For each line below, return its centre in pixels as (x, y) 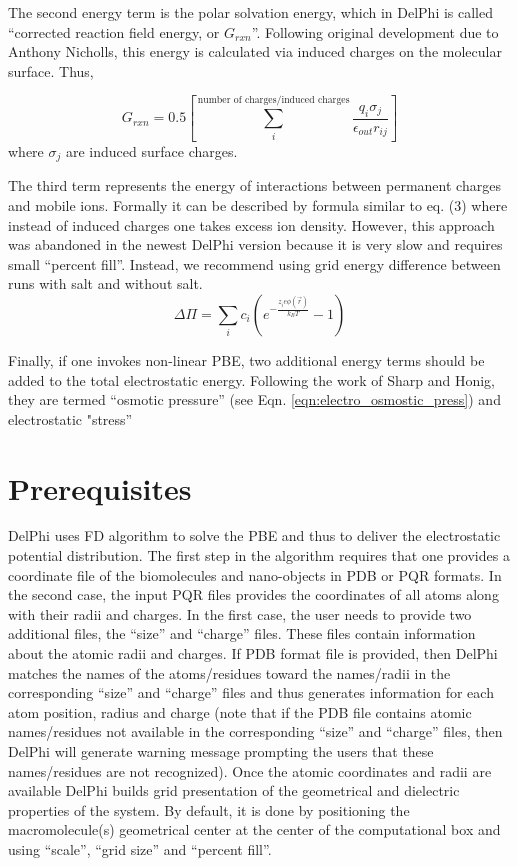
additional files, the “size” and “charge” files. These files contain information (242, 633)
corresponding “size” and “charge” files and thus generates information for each (251, 692)
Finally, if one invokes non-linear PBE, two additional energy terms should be (246, 359)
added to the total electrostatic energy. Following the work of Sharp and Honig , (251, 379)
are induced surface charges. (151, 150)
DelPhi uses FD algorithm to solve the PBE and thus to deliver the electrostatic (254, 535)
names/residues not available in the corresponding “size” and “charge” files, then (255, 731)
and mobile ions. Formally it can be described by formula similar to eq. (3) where (258, 205)
